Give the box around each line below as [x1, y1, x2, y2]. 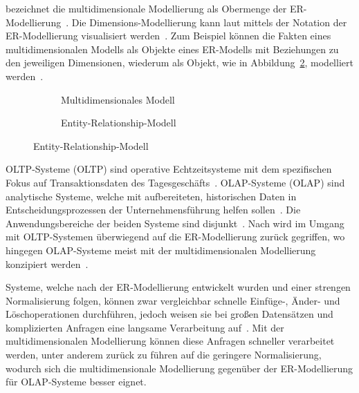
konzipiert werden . [6, 256, 89, 271]
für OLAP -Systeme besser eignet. [6, 374, 147, 389]
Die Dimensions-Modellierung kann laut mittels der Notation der [71, 15, 347, 29]
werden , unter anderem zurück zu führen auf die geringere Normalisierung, [6, 347, 322, 362]
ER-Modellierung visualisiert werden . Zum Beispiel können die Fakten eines [6, 28, 331, 43]
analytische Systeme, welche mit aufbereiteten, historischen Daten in [6, 189, 297, 203]
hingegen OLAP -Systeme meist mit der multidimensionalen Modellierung [6, 242, 316, 257]
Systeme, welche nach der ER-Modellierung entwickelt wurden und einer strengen [6, 280, 351, 294]
